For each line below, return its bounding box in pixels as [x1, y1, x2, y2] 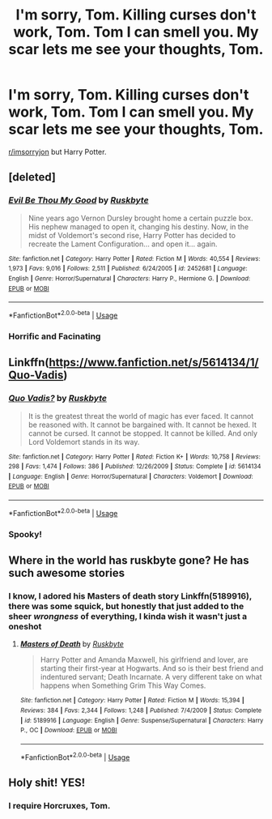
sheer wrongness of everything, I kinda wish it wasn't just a [8, 611, 248, 622]
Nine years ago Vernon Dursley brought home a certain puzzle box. [28, 213, 253, 223]
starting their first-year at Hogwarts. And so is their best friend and [40, 663, 264, 673]
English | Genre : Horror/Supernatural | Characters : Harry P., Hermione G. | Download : [8, 274, 251, 283]
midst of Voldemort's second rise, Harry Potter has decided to [28, 230, 236, 240]
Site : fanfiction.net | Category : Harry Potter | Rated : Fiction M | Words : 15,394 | [19, 697, 244, 705]
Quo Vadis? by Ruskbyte [8, 393, 108, 404]
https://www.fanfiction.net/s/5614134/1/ [49, 356, 259, 369]
